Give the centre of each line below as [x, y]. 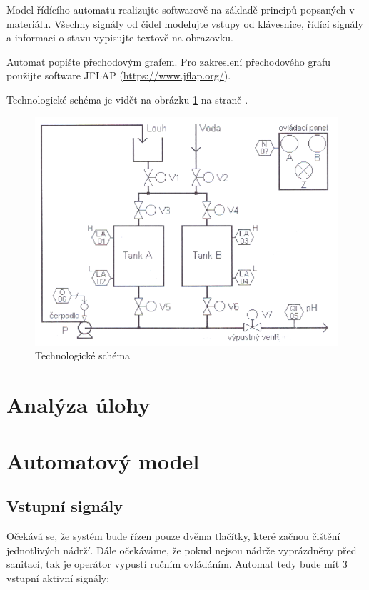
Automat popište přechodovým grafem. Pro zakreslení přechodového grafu [169, 61]
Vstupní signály [65, 506]
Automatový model [103, 460]
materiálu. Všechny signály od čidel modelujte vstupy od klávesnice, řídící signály [185, 23]
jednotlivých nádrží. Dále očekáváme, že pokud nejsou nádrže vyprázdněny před [182, 550]
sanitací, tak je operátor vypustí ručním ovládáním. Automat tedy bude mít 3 [177, 564]
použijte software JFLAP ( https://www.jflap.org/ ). [119, 75]
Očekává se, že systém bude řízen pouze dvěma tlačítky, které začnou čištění [173, 535]
